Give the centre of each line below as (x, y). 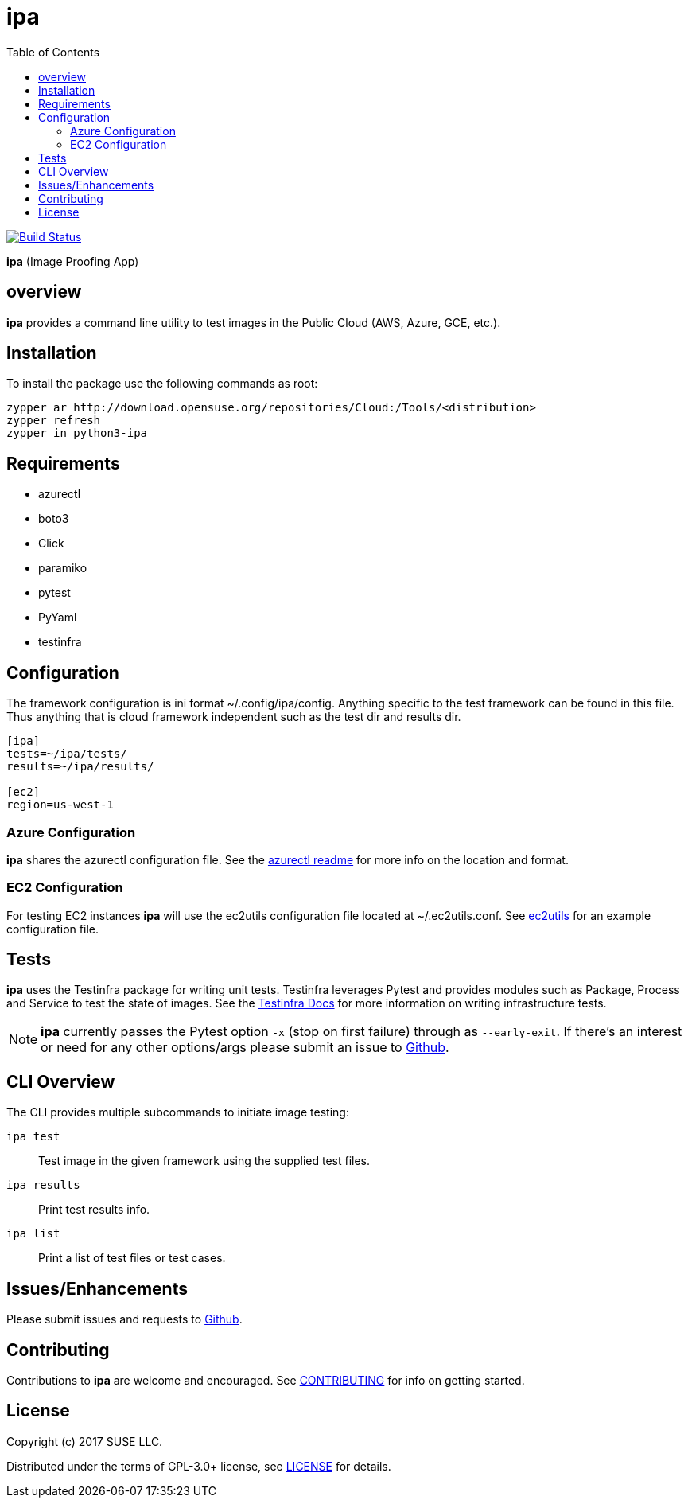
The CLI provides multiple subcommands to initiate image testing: (178, 1112)
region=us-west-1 (60, 805)
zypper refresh (54, 421)
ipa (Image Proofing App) (73, 261)
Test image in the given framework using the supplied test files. (204, 1161)
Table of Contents (53, 52)
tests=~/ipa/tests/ (67, 754)
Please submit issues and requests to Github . (124, 1319)
